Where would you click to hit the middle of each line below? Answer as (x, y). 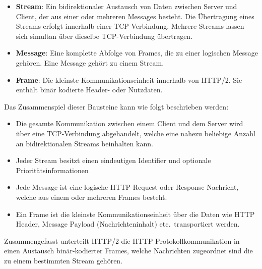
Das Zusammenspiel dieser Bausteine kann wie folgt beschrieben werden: (116, 106)
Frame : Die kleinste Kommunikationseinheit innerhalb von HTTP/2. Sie (129, 79)
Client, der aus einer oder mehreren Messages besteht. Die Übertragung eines (135, 16)
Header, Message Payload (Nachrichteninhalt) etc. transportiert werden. (128, 224)
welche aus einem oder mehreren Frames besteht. (91, 197)
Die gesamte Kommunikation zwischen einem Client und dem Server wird (129, 123)
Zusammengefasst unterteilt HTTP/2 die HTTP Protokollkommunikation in (122, 240)
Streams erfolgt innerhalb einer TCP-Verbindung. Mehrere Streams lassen (130, 26)
